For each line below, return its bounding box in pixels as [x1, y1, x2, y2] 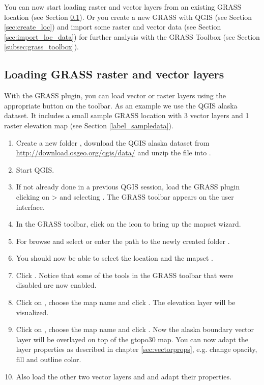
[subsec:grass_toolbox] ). [4, 41, 79, 52]
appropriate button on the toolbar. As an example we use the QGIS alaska [4, 100, 238, 111]
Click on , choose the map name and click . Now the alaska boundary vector [16, 324, 254, 335]
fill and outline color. [16, 354, 81, 365]
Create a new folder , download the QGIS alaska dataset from [16, 137, 210, 148]
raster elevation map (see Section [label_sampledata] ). [4, 120, 173, 130]
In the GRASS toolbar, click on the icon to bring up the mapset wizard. [16, 218, 241, 229]
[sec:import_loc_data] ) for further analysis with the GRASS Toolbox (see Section [4, 31, 260, 42]
